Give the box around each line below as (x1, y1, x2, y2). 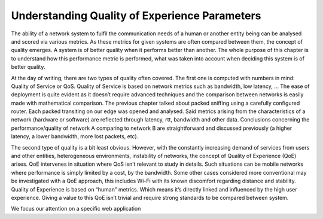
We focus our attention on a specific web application (11, 205, 141, 212)
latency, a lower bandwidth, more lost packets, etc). (11, 133, 139, 140)
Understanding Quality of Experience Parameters (11, 9, 261, 22)
